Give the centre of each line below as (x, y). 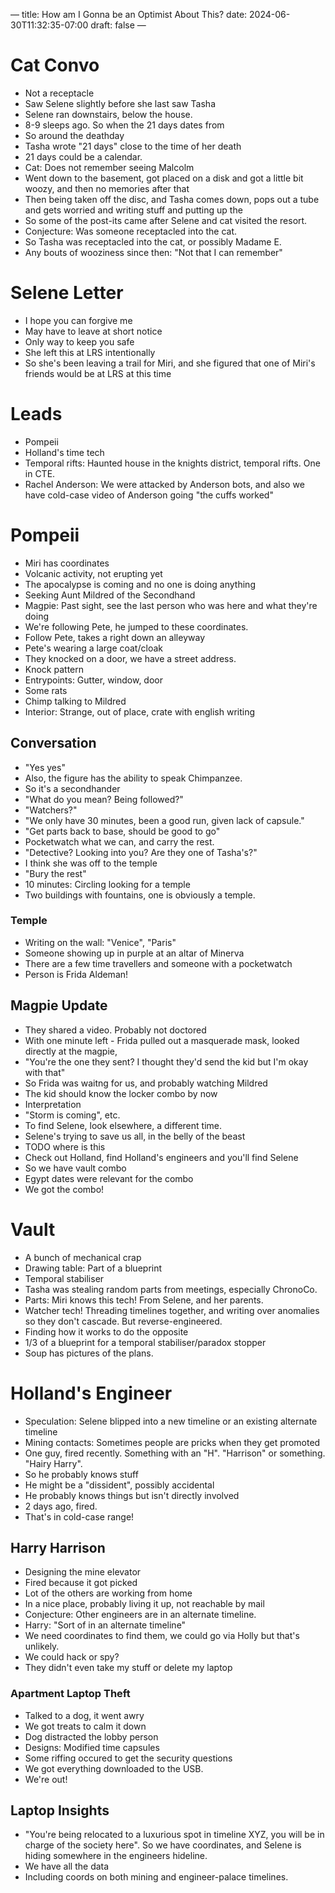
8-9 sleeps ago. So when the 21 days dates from (124, 125)
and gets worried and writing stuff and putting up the (133, 210)
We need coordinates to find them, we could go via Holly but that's (162, 1636)
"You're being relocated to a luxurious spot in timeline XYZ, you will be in (174, 1835)
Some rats (46, 690)
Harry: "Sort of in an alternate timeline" (105, 1625)
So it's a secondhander (72, 788)
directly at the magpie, (71, 1051)
